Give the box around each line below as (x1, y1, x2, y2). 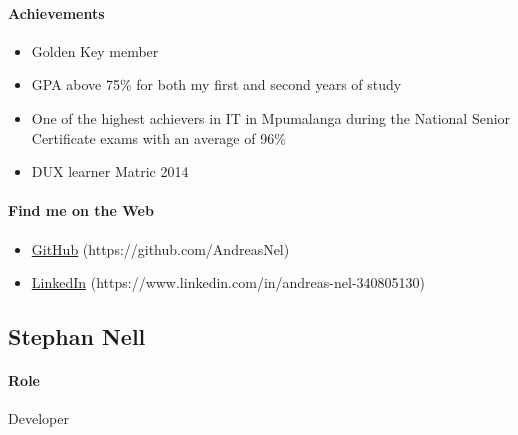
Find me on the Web (8, 200, 154, 221)
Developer (8, 408, 69, 429)
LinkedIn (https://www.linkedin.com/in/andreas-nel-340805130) (31, 272, 426, 293)
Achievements (8, 2, 105, 23)
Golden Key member (31, 40, 159, 61)
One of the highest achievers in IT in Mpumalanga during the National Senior (31, 107, 511, 128)
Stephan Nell (8, 321, 146, 352)
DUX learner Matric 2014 (31, 161, 189, 182)
